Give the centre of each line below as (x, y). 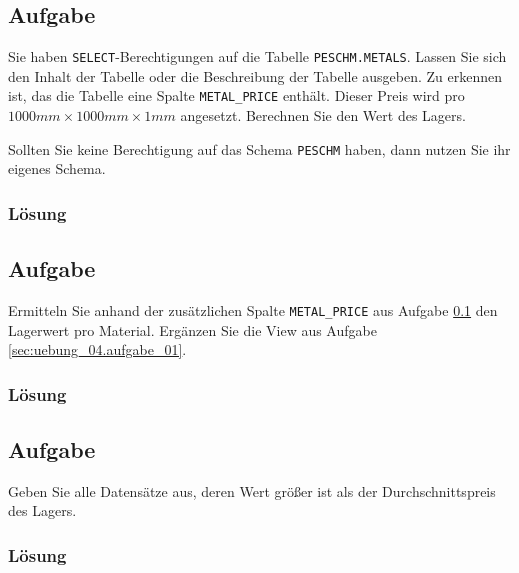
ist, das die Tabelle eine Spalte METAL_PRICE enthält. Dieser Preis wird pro (236, 95)
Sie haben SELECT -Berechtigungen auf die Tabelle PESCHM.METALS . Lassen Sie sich (257, 56)
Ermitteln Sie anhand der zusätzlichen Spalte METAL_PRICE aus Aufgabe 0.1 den (253, 310)
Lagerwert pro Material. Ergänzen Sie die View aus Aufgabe (192, 329)
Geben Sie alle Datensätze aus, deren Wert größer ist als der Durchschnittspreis (252, 490)
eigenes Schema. (57, 168)
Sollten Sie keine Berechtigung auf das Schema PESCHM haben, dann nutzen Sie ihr (259, 148)
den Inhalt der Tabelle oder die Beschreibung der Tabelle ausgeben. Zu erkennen (255, 75)
